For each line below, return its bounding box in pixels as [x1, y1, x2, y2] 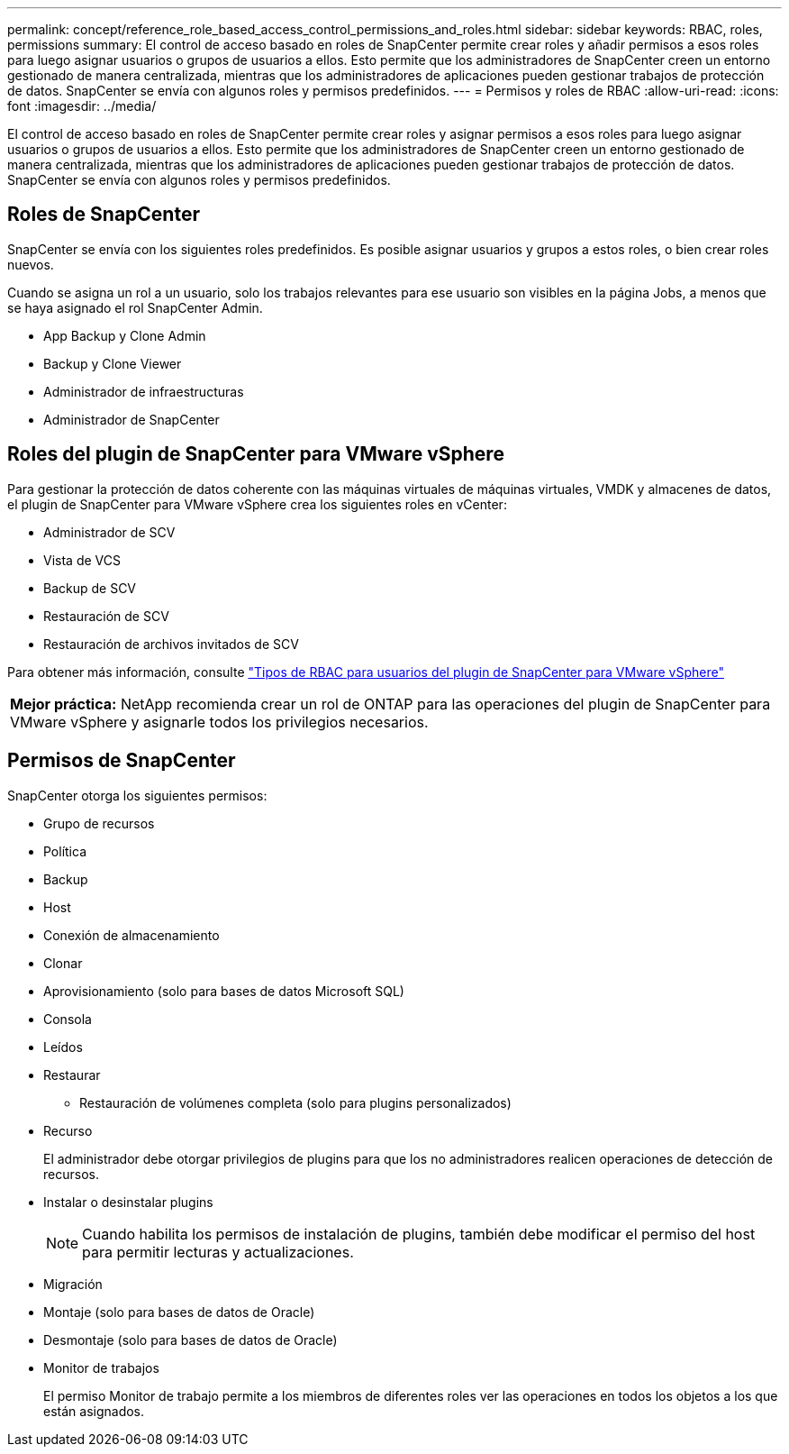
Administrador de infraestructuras [43, 383, 244, 399]
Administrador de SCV [43, 524, 176, 540]
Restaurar [43, 1066, 101, 1083]
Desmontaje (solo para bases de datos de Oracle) [43, 1331, 338, 1348]
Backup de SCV [43, 580, 137, 596]
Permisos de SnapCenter [7, 749, 236, 773]
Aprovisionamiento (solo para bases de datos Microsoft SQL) [43, 983, 404, 999]
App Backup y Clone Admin [43, 327, 206, 343]
